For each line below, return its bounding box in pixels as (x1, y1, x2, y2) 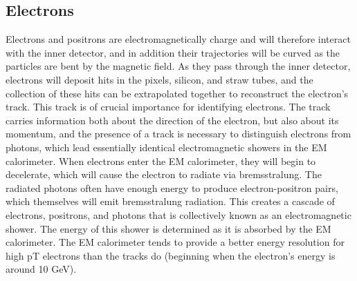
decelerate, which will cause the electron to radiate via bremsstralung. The (6, 167, 322, 182)
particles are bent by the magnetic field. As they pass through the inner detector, (6, 59, 351, 73)
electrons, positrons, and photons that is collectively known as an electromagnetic (6, 207, 351, 222)
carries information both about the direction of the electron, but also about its (6, 113, 339, 127)
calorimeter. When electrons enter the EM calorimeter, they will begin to (6, 153, 316, 168)
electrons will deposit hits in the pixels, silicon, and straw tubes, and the (6, 72, 313, 86)
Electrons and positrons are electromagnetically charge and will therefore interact (6, 32, 351, 46)
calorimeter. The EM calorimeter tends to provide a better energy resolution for (6, 235, 345, 249)
